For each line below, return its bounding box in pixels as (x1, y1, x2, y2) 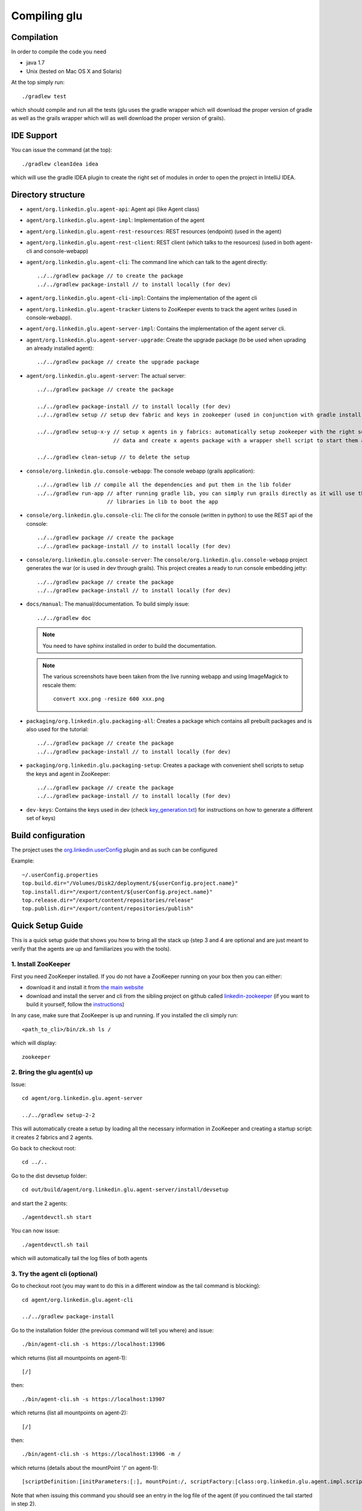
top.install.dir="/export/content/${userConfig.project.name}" (22, 888, 213, 895)
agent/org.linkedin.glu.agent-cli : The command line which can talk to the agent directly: (26, 258, 268, 265)
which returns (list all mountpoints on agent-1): (11, 1354, 127, 1361)
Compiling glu (11, 9, 83, 22)
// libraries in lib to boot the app (106, 498, 218, 505)
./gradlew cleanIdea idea (22, 160, 99, 167)
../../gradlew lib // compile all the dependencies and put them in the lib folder (37, 481, 292, 488)
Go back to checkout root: (11, 1145, 77, 1151)
